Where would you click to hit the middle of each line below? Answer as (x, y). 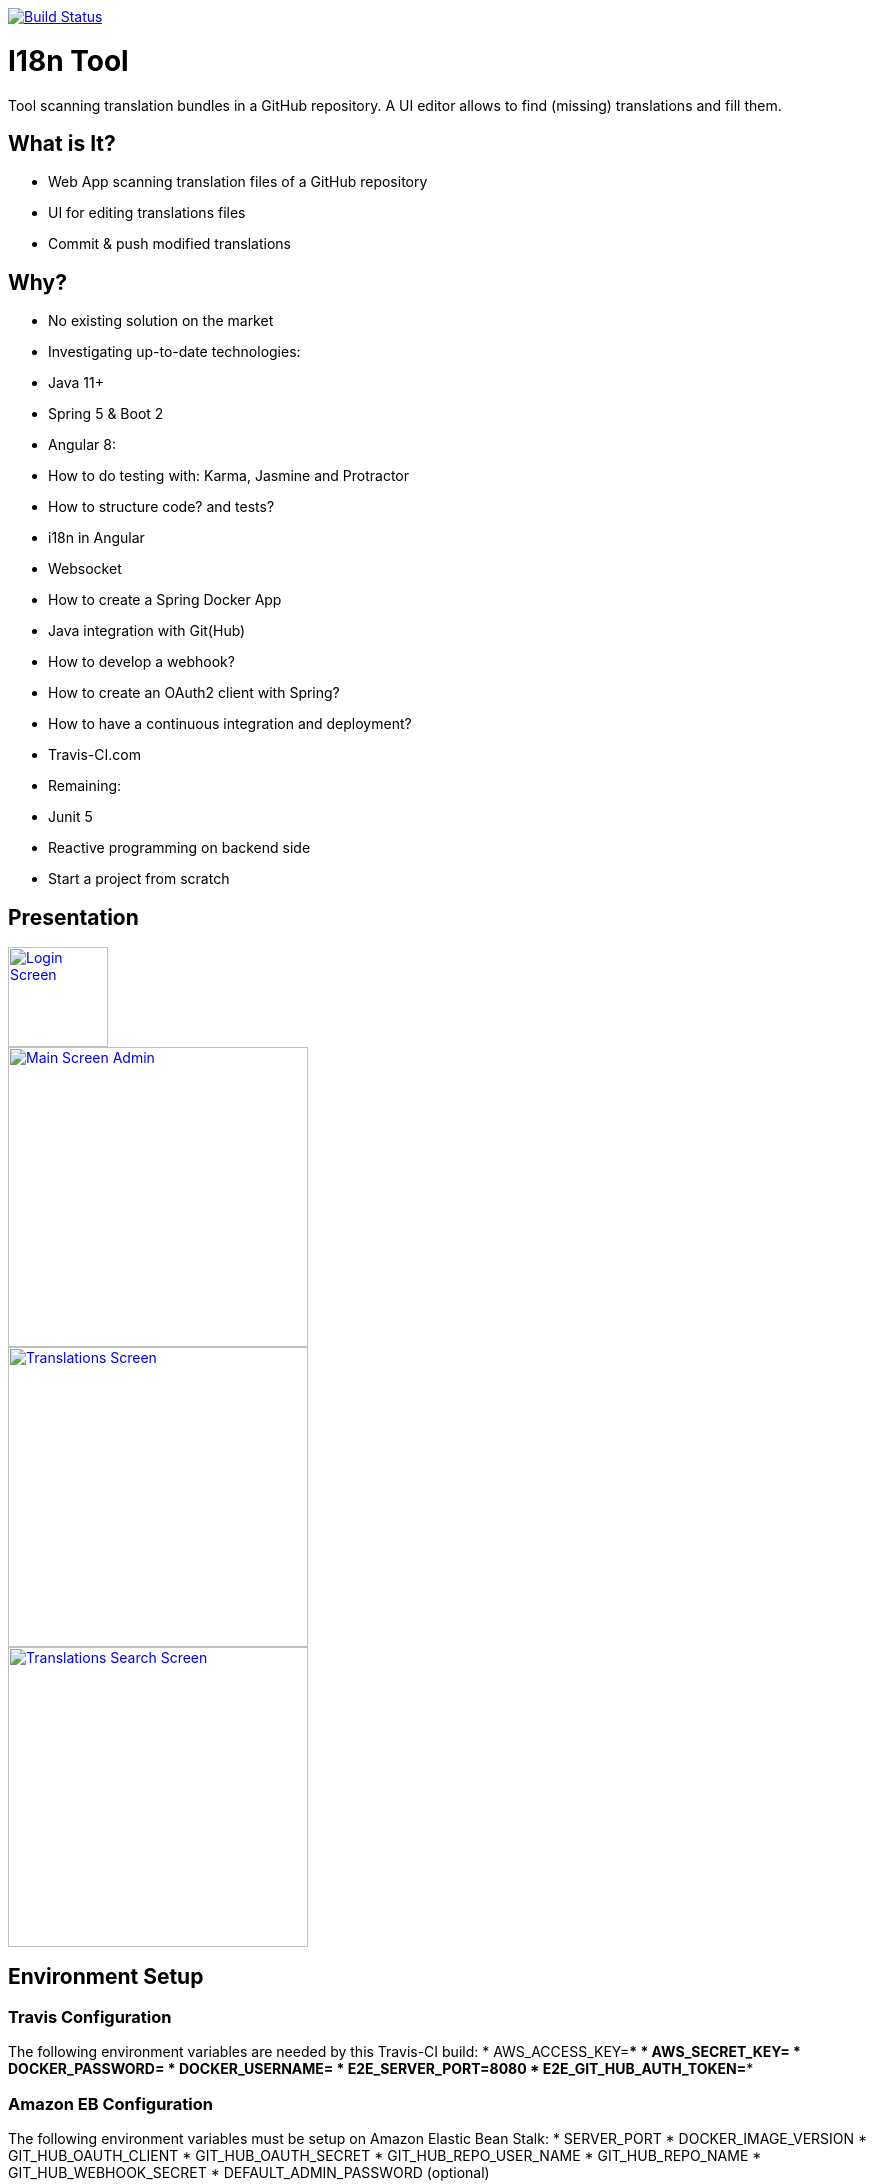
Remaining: (85, 786)
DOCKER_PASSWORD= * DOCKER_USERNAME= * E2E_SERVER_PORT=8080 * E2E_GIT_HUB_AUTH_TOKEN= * (381, 2069)
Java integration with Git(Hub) (147, 631)
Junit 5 (70, 817)
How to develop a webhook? (141, 662)
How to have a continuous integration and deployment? (230, 724)
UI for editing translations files (147, 213)
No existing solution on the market (161, 321)
